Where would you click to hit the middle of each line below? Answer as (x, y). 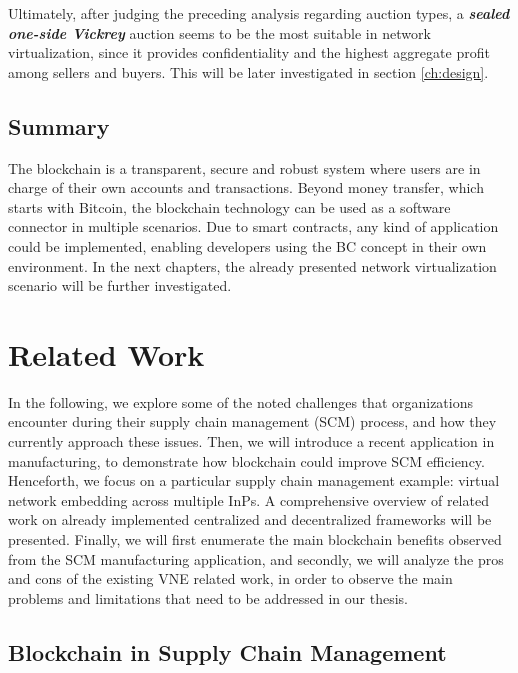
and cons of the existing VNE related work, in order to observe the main (230, 578)
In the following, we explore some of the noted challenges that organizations (241, 401)
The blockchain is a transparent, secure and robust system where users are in (244, 167)
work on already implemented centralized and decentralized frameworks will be (250, 519)
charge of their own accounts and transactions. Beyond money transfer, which (246, 187)
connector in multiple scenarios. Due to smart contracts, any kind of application (253, 226)
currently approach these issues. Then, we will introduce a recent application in (251, 441)
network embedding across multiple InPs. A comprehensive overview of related (248, 499)
